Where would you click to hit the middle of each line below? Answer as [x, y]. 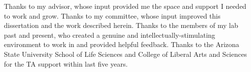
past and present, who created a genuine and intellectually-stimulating [110, 35]
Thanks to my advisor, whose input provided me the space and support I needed [125, 6]
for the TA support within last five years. [66, 63]
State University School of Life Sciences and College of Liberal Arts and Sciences [125, 54]
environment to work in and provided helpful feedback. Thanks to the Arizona [122, 44]
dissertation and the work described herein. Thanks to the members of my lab [121, 25]
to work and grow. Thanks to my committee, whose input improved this [112, 15]
